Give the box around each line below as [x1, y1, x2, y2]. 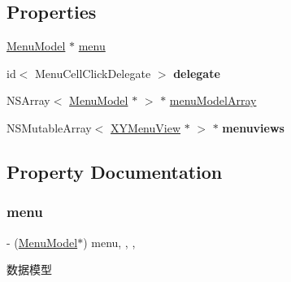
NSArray [7, 92, 50, 109]
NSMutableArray [7, 119, 92, 136]
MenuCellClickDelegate [35, 64, 151, 81]
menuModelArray [169, 92, 257, 109]
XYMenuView [111, 119, 181, 136]
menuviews [222, 119, 284, 136]
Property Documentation [7, 158, 223, 184]
